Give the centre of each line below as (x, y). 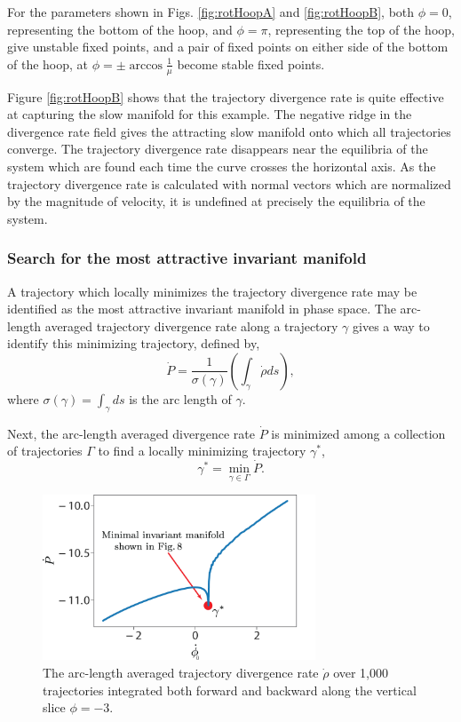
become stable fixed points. (251, 63)
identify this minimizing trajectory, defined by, (134, 343)
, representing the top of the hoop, (361, 29)
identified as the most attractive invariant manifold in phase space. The (202, 309)
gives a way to (391, 325)
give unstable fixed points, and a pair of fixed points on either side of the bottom (228, 47)
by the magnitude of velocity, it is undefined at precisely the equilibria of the (216, 201)
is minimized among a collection (358, 433)
